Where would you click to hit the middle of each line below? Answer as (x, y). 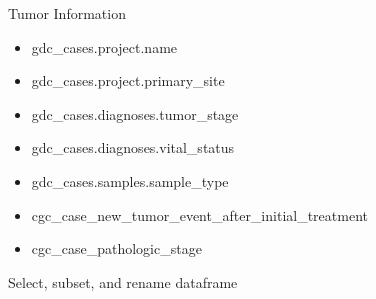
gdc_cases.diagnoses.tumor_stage (135, 113)
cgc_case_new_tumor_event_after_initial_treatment (199, 214)
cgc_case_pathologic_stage (116, 248)
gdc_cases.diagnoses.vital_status (133, 147)
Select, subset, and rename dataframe (123, 281)
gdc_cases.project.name (104, 46)
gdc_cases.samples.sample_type (130, 180)
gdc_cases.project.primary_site (128, 80)
